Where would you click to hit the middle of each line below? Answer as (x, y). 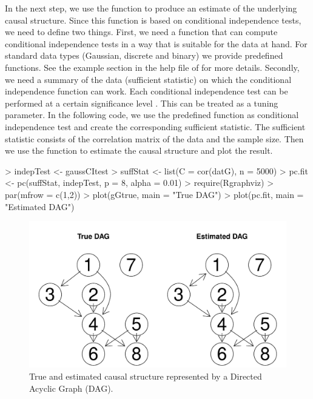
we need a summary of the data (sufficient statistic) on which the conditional (148, 79)
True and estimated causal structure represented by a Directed (146, 376)
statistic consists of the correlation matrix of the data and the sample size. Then (154, 138)
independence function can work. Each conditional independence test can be (146, 91)
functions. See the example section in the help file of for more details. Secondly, (152, 67)
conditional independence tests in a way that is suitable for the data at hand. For (156, 43)
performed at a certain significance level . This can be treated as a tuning (142, 103)
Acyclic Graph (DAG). (71, 388)
